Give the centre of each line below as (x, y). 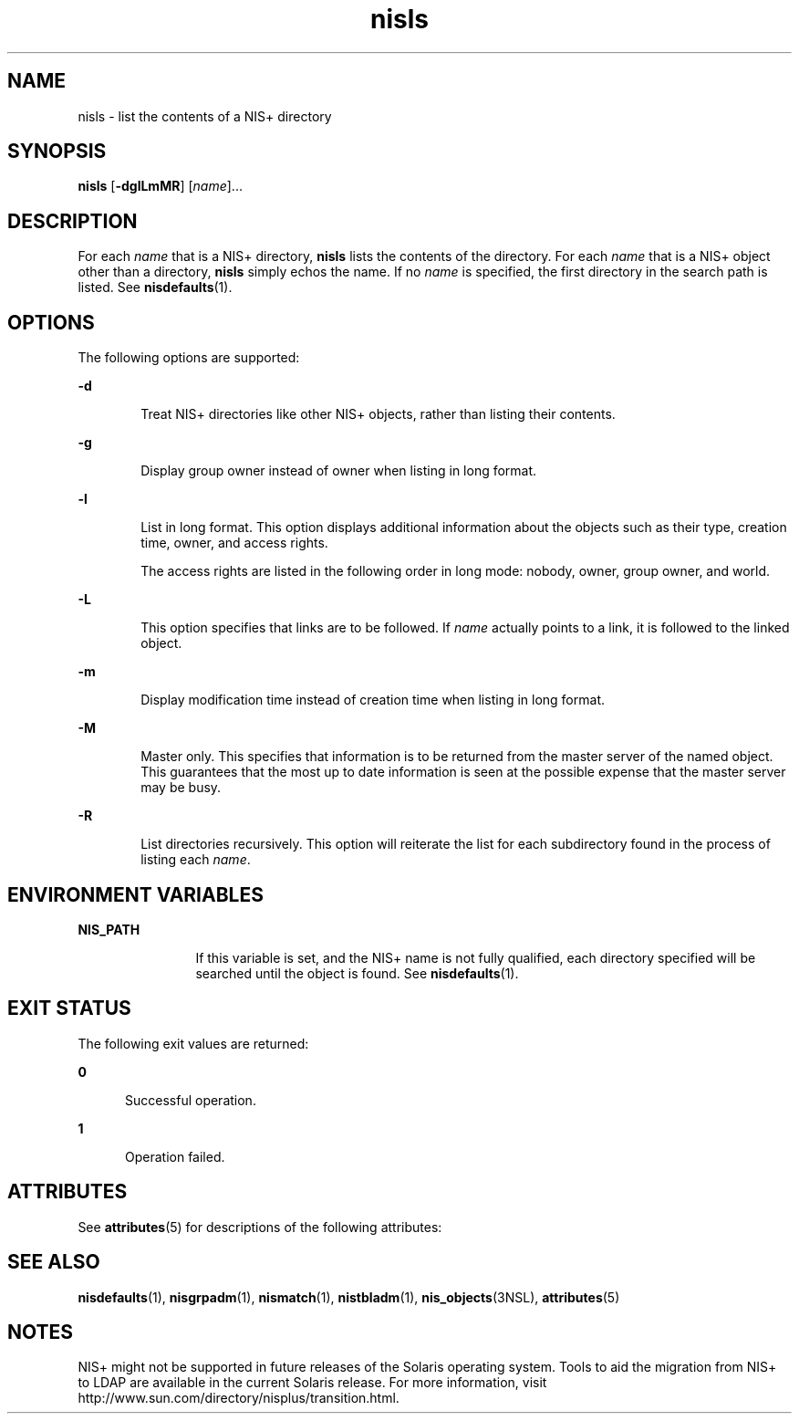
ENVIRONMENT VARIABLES (135, 894)
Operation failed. (175, 1156)
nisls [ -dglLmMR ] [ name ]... (160, 186)
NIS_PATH (109, 929)
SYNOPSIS (57, 152)
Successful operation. (191, 1100)
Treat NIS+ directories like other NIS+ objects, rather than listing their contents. (378, 414)
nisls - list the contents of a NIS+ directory (205, 116)
